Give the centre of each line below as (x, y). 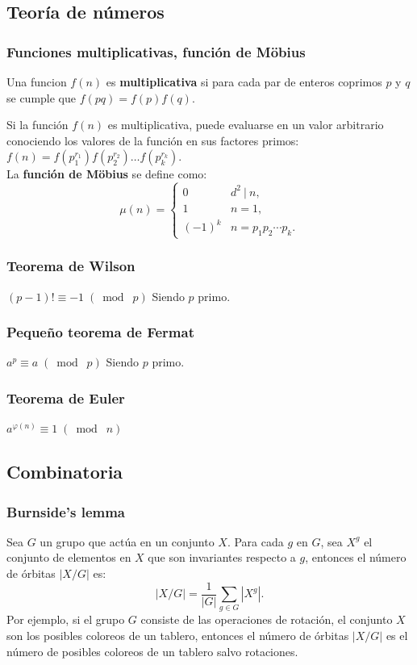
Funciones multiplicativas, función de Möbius (156, 51)
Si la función (38, 125)
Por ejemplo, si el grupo (66, 619)
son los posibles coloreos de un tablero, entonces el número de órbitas (178, 635)
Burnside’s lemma (66, 511)
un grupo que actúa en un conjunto (127, 541)
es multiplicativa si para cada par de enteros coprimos (244, 82)
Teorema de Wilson (71, 266)
